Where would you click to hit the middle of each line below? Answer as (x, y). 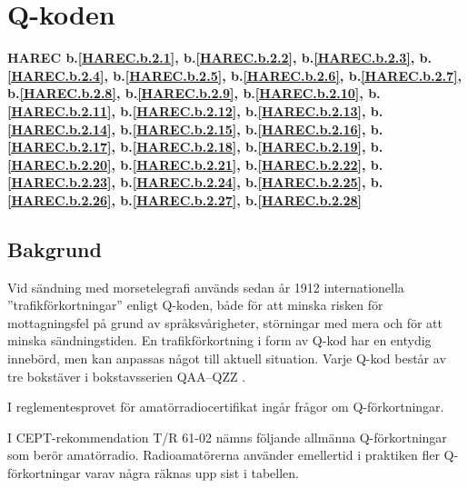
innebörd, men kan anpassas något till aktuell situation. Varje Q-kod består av (227, 359)
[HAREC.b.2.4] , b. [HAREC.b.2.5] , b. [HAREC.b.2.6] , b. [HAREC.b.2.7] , (235, 75)
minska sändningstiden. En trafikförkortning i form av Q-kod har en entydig (219, 340)
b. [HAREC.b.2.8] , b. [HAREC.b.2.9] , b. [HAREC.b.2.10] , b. (194, 93)
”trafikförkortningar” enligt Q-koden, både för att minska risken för (195, 305)
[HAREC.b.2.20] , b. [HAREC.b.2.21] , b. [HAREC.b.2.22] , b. (195, 164)
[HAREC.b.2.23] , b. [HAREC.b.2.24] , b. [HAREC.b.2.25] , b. (195, 182)
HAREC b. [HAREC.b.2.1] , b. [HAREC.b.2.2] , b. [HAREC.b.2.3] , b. (219, 58)
